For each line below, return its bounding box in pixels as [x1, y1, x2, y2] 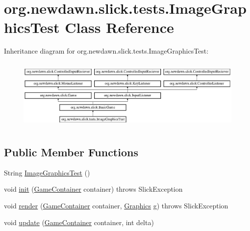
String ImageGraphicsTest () [4, 167, 90, 177]
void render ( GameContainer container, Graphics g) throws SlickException [4, 201, 228, 210]
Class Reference [65, 17, 174, 37]
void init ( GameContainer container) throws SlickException [4, 184, 183, 194]
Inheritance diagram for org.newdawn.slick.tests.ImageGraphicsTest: [4, 46, 209, 56]
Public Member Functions [4, 144, 138, 159]
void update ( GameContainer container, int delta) [4, 217, 154, 227]
